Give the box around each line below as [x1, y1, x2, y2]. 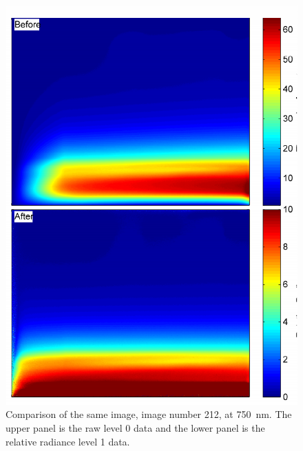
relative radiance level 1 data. [6, 434, 130, 448]
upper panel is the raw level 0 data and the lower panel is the [6, 420, 265, 434]
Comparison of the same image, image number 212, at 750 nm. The [6, 407, 292, 421]
